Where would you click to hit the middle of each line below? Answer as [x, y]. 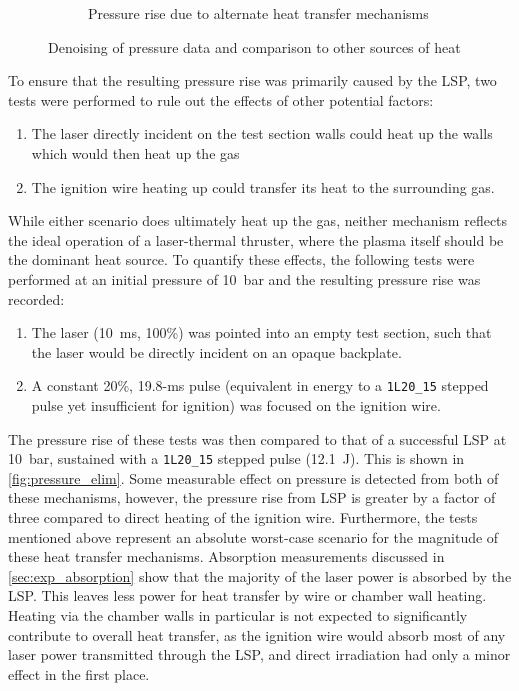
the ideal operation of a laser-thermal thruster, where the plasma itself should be [256, 239]
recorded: [36, 298]
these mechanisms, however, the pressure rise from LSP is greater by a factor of [252, 497]
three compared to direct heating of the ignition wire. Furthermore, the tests [243, 517]
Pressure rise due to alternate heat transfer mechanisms [258, 13]
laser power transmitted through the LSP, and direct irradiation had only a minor [259, 654]
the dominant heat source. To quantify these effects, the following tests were [241, 259]
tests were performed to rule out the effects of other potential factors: [221, 99]
